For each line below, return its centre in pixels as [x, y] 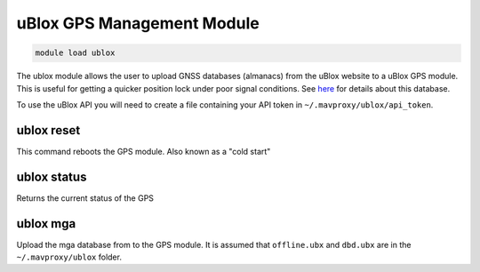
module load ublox [75, 53]
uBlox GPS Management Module [138, 23]
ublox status [52, 176]
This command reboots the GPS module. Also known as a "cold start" [144, 151]
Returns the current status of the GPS [85, 198]
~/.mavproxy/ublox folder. [69, 257]
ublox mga [46, 224]
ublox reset [48, 130]
